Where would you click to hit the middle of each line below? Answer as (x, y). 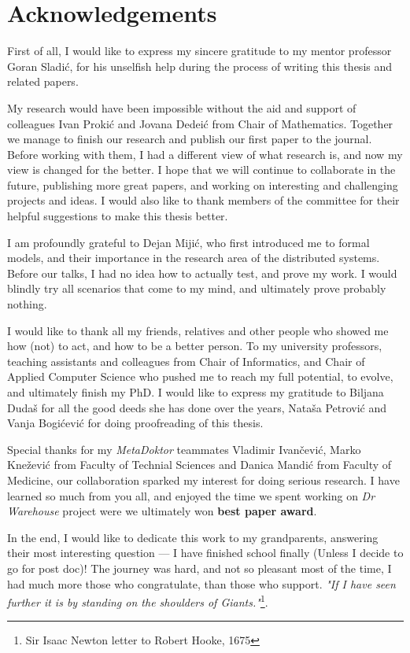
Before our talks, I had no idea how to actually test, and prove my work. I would (202, 273)
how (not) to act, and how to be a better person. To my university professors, (195, 346)
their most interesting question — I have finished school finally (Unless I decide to (205, 553)
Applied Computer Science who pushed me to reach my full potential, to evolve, (200, 376)
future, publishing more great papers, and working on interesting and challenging (203, 184)
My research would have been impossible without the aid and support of (182, 107)
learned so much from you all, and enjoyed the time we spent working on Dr (191, 495)
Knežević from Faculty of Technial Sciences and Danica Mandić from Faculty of (199, 465)
